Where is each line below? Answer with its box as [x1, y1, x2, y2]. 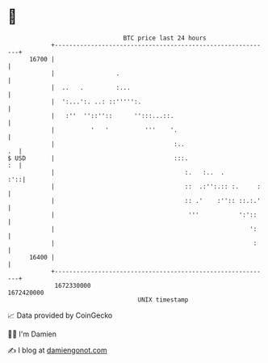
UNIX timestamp [137, 295, 189, 304]
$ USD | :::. [7, 154, 189, 163]
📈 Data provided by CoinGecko [7, 310, 113, 320]
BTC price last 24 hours [123, 34, 207, 42]
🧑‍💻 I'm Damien [7, 329, 57, 339]
